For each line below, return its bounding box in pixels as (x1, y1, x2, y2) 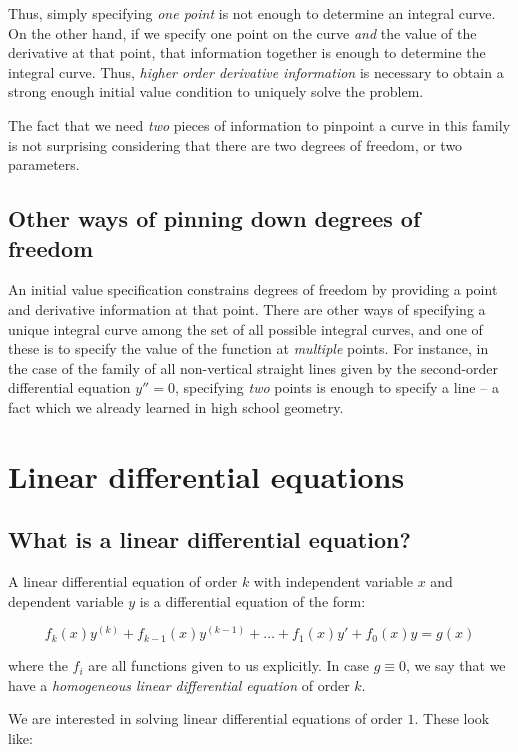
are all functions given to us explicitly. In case (88, 655, 369, 676)
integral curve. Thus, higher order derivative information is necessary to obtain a (8, 61, 504, 82)
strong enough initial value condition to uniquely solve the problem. (8, 81, 424, 102)
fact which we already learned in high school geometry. (8, 396, 344, 417)
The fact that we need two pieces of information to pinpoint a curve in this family (8, 114, 511, 135)
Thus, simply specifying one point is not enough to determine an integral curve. (8, 3, 496, 23)
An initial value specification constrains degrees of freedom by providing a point (8, 279, 498, 300)
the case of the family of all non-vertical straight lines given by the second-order (8, 357, 499, 378)
